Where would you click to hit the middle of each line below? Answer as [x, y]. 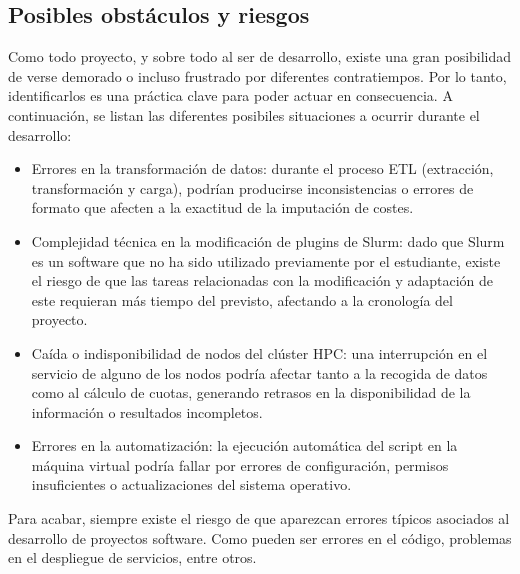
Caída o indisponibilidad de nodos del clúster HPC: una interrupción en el [259, 352]
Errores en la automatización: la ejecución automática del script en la [244, 445]
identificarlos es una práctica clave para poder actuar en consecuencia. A [230, 95]
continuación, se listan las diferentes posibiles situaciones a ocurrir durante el [244, 114]
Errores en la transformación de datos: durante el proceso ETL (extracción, [262, 168]
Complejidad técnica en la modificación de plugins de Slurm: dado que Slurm [268, 240]
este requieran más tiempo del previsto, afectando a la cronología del [242, 299]
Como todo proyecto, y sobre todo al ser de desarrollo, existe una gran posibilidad [260, 56]
